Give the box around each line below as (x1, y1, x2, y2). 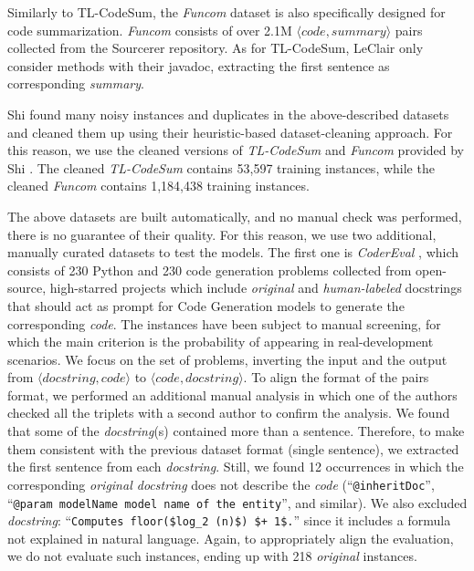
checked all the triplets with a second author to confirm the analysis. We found (7, 403, 450, 422)
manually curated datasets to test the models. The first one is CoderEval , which (7, 243, 459, 262)
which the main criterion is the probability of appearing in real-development (7, 332, 434, 351)
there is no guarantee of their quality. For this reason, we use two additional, (7, 224, 437, 244)
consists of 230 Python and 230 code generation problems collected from (7, 260, 412, 279)
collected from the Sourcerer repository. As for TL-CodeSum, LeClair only (7, 38, 424, 57)
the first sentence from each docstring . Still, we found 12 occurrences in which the (7, 457, 464, 476)
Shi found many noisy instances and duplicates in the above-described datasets (7, 104, 449, 123)
